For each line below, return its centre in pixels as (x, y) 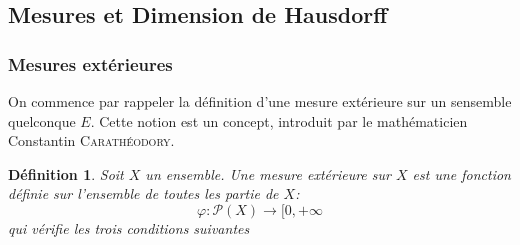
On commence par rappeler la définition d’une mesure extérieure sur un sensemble (260, 101)
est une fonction (461, 173)
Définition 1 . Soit (66, 173)
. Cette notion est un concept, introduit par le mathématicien (279, 120)
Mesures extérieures (90, 63)
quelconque (42, 120)
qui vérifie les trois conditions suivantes (129, 227)
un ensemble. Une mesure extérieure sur (268, 173)
